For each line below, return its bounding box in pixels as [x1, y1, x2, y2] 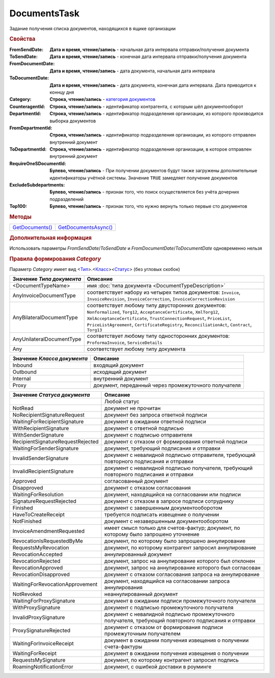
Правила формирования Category [9, 255, 101, 262]
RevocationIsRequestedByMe [12, 537, 84, 545]
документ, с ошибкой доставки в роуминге [104, 663, 212, 670]
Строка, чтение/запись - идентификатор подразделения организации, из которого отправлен [49, 132, 256, 138]
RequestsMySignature [12, 657, 66, 664]
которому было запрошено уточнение [104, 531, 200, 538]
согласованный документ [104, 478, 169, 485]
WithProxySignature [12, 604, 61, 611]
